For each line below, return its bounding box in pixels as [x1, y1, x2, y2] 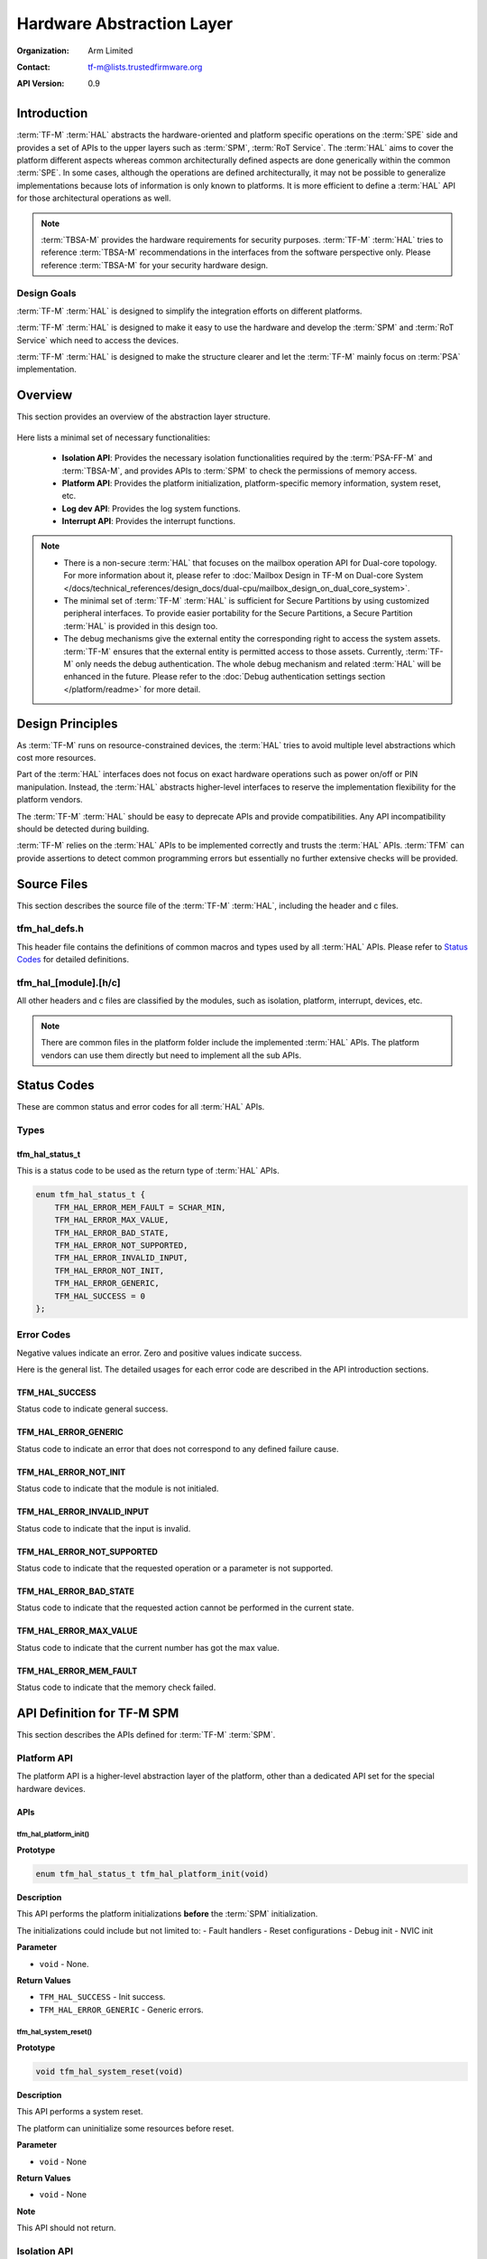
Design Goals [16, 286, 77, 299]
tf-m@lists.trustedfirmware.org [87, 61, 203, 72]
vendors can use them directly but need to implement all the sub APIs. [41, 1049, 302, 1061]
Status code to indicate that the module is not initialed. [16, 1483, 219, 1495]
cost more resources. [16, 753, 96, 764]
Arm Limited [87, 45, 133, 56]
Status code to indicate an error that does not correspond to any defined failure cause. [16, 1443, 339, 1454]
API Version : [16, 78, 65, 89]
